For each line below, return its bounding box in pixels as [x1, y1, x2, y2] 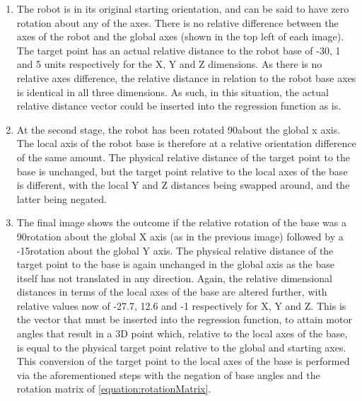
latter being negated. [16, 191, 107, 206]
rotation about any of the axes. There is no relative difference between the [16, 15, 339, 30]
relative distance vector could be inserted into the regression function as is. [16, 98, 341, 113]
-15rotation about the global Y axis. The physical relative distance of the [16, 243, 334, 257]
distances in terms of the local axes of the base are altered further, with [16, 284, 327, 299]
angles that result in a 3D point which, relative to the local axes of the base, [16, 326, 348, 341]
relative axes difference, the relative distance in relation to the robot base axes [16, 70, 356, 85]
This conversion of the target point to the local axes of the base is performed [16, 354, 350, 368]
